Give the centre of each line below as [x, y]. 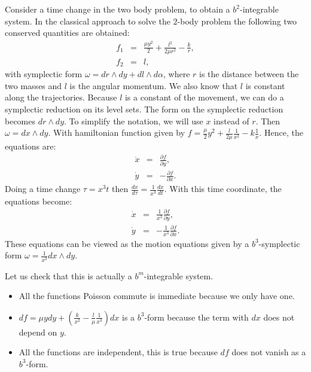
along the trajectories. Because [61, 97]
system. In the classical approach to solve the [88, 21]
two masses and [33, 85]
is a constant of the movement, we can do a [204, 97]
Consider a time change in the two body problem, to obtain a [118, 9]
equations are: [31, 146]
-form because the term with [196, 317]
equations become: [39, 201]
